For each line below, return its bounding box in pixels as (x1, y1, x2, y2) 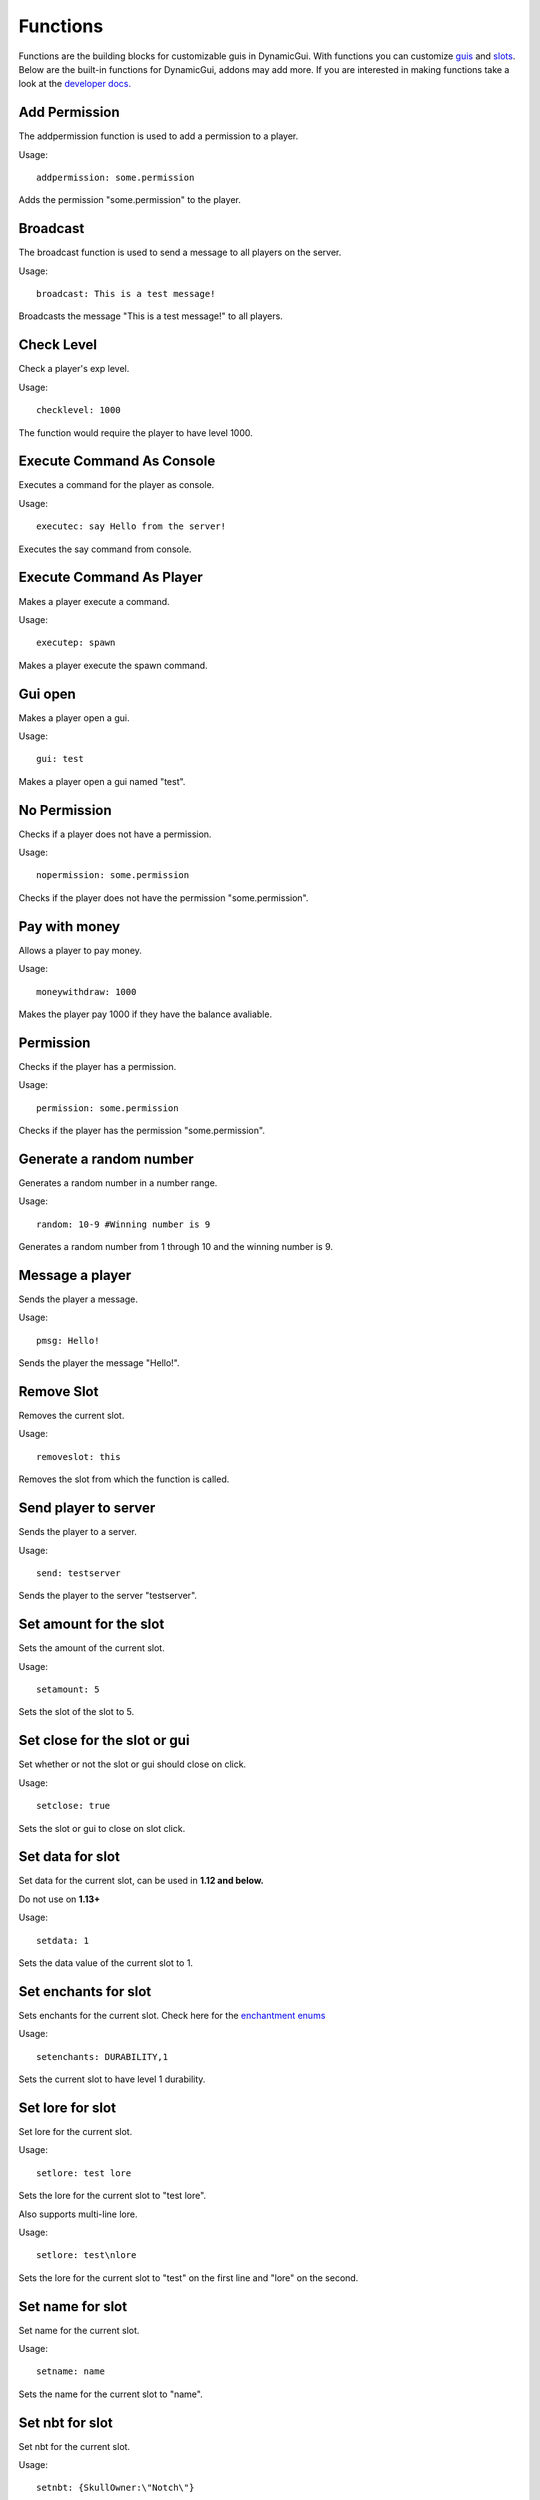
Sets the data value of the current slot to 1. (18, 1956, 194, 1969)
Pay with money (18, 918, 121, 935)
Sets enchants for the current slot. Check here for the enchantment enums (18, 2009, 326, 2021)
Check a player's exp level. (18, 363, 130, 375)
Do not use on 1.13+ (18, 1893, 101, 1905)
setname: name (36, 2366, 105, 2377)
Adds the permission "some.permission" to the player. (18, 194, 242, 206)
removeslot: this (36, 1451, 121, 1462)
